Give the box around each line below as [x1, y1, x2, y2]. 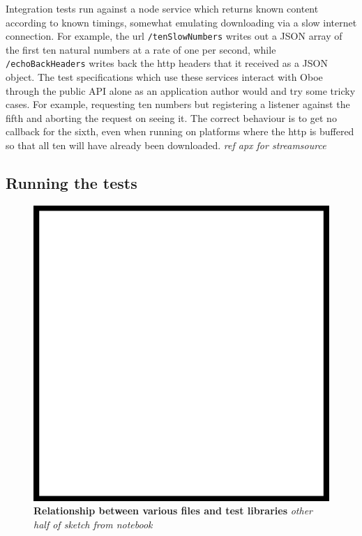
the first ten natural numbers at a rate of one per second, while [6, 42, 276, 56]
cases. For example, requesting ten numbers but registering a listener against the [6, 97, 350, 112]
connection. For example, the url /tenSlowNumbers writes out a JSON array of [6, 29, 342, 43]
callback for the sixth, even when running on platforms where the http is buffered [6, 124, 354, 139]
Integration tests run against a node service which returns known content [6, 1, 319, 15]
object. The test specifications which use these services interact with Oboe [6, 70, 323, 84]
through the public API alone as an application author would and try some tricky [6, 83, 356, 98]
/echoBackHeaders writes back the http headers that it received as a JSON [6, 56, 328, 70]
